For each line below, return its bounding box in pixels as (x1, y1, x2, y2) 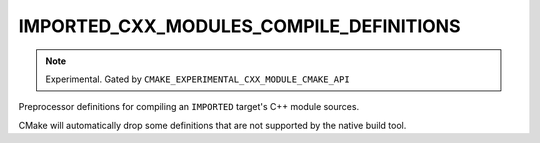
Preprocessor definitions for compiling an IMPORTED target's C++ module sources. (18, 101, 360, 113)
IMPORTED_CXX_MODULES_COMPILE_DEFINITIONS (18, 15, 461, 37)
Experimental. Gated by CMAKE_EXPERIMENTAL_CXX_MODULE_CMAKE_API (45, 73, 350, 85)
